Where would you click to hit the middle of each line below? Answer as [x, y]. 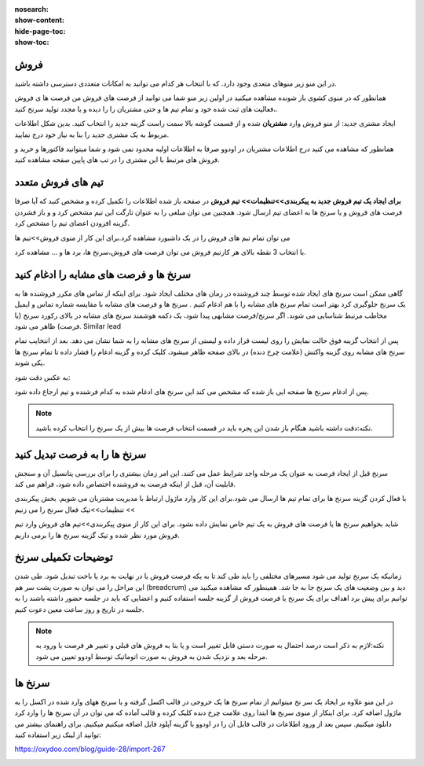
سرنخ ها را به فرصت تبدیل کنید [80, 454]
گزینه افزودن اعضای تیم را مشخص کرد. [72, 223]
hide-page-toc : [40, 31]
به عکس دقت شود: [42, 377]
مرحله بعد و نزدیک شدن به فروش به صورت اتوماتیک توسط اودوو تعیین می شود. [152, 656]
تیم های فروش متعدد [59, 182]
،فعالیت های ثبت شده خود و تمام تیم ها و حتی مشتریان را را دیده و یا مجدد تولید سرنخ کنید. [146, 109]
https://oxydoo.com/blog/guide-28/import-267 [90, 749]
